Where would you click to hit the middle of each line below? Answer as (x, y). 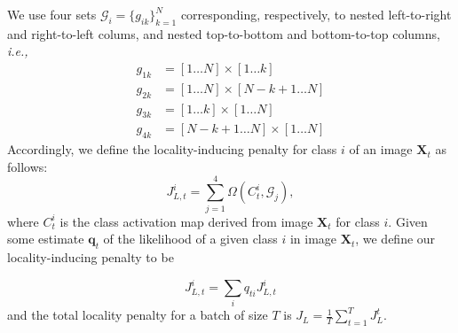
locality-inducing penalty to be (91, 257)
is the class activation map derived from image (186, 221)
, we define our (395, 239)
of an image (381, 149)
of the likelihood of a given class (190, 239)
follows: (28, 166)
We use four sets (52, 14)
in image (313, 239)
